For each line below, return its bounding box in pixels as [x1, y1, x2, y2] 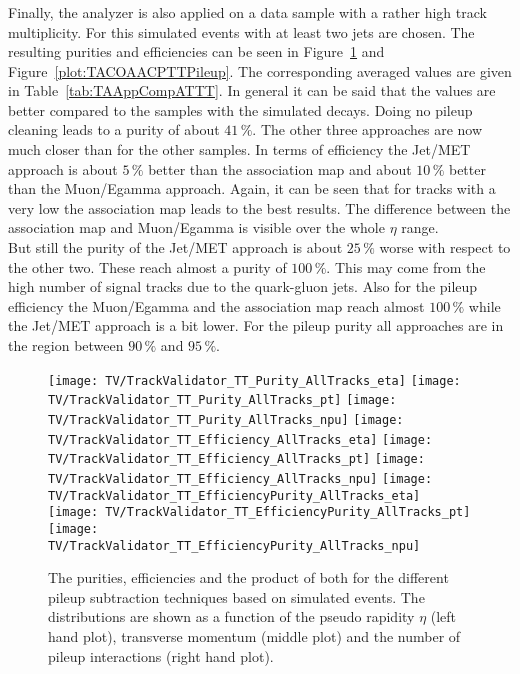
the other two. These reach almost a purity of [8, 256, 287, 277]
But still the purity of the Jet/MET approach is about [8, 237, 343, 258]
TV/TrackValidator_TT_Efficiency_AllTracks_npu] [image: [48, 471, 433, 486]
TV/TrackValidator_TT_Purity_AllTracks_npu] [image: [48, 412, 404, 427]
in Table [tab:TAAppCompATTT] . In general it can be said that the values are [8, 80, 496, 101]
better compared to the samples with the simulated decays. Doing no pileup [8, 99, 473, 120]
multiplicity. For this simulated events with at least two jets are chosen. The [8, 21, 475, 42]
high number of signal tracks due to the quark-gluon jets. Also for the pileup [8, 276, 478, 297]
